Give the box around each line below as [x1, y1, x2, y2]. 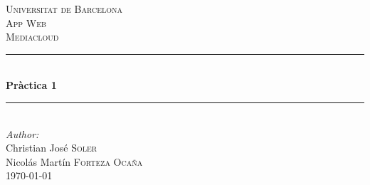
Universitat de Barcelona [6, 1, 123, 16]
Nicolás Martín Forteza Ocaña [6, 154, 143, 169]
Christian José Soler [6, 140, 97, 155]
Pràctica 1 [6, 78, 57, 92]
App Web [6, 15, 47, 30]
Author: [6, 126, 39, 141]
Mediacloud [6, 29, 59, 44]
